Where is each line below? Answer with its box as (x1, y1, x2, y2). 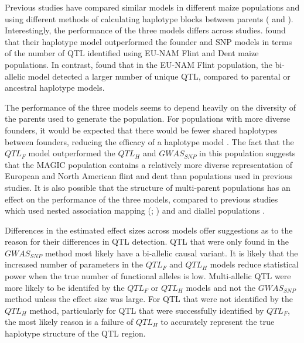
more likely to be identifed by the (5, 281, 125, 293)
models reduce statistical (210, 258, 299, 270)
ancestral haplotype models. (5, 81, 105, 94)
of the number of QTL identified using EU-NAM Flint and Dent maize (5, 47, 259, 59)
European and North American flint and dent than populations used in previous (5, 170, 293, 182)
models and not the (186, 281, 256, 293)
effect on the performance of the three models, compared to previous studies (5, 193, 278, 205)
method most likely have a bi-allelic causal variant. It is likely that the (45, 246, 298, 259)
